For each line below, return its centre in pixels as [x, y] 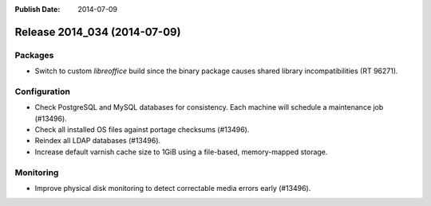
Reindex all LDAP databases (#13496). [98, 141]
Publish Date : [38, 9]
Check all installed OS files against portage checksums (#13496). [142, 130]
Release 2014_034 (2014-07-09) [98, 32]
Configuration [43, 91]
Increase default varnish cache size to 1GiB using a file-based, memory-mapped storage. [181, 152]
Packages [34, 55]
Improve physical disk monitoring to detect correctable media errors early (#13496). [173, 188]
